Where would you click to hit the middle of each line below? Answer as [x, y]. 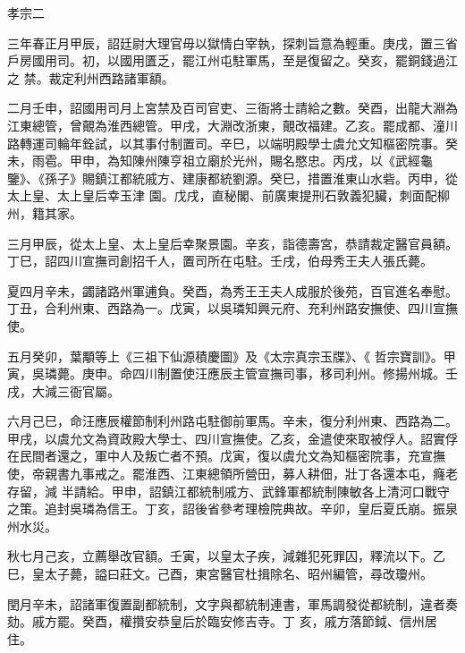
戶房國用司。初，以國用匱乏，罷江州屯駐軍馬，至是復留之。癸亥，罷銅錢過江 [232, 60]
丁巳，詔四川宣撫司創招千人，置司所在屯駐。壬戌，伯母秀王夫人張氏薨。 [220, 261]
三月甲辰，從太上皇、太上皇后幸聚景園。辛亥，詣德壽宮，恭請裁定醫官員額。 [232, 243]
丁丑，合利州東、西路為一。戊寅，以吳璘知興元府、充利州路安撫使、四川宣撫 [232, 308]
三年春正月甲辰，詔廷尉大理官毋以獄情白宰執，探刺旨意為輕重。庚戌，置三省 [232, 42]
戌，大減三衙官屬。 [63, 390]
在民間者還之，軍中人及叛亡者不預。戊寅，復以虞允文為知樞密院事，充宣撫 [226, 456]
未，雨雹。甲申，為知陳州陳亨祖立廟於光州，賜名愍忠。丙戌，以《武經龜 [220, 161]
